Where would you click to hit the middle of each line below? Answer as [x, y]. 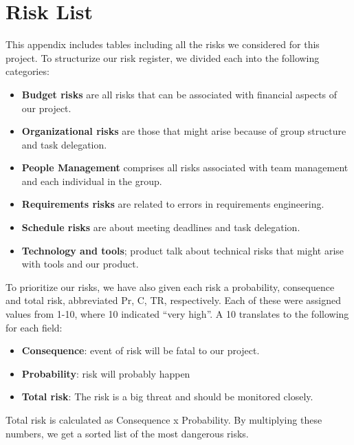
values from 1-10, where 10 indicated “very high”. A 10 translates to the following [177, 314]
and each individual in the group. [92, 181]
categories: [27, 71]
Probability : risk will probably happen [106, 373]
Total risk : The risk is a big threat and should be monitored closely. [167, 397]
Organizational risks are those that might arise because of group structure [184, 131]
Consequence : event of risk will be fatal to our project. [141, 350]
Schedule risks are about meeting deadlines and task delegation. [161, 227]
